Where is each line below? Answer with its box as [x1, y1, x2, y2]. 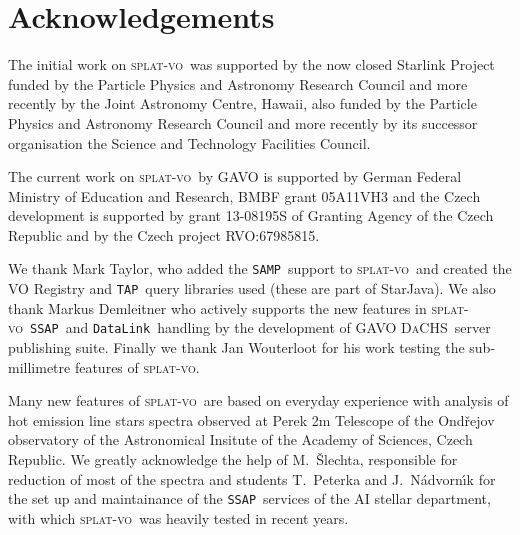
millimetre [8, 356, 71, 377]
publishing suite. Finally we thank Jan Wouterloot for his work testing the [8, 337, 465, 358]
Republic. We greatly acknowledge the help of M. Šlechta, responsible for [8, 449, 458, 469]
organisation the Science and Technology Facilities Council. [8, 132, 371, 153]
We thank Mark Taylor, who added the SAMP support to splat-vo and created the [8, 258, 512, 279]
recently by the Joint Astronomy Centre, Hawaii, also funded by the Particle [8, 93, 477, 114]
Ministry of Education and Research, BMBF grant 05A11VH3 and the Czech [8, 185, 481, 206]
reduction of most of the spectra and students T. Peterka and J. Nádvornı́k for [8, 468, 496, 489]
